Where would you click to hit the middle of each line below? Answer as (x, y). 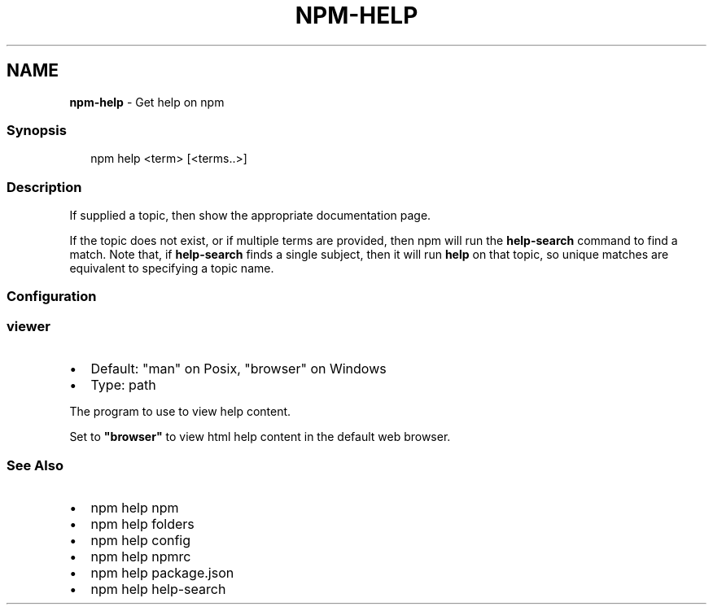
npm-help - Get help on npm (147, 102)
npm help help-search (158, 589)
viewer (28, 326)
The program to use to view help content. (180, 412)
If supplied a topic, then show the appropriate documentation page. (250, 216)
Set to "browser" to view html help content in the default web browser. (260, 437)
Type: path (123, 385)
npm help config (141, 540)
